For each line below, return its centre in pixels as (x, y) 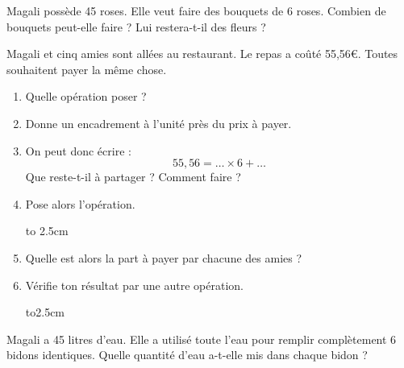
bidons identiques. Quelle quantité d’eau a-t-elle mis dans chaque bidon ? (187, 355)
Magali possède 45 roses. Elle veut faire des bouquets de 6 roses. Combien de (196, 10)
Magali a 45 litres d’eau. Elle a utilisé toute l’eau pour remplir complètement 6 (202, 339)
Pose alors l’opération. (80, 203)
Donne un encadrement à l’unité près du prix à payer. (158, 123)
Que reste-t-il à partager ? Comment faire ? (133, 177)
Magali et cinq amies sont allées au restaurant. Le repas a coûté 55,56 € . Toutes (202, 54)
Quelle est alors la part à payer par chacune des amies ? (164, 257)
